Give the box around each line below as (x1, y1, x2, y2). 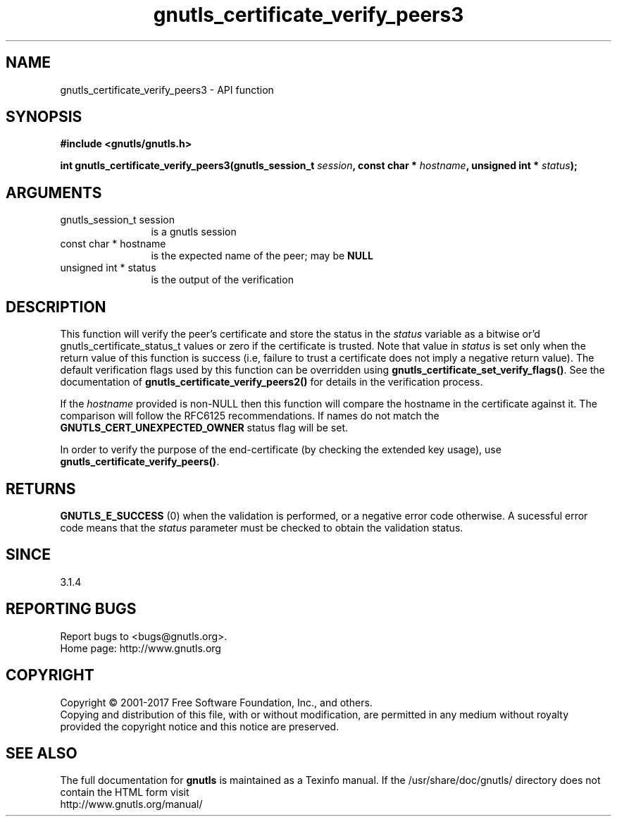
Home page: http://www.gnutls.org (60, 642, 221, 654)
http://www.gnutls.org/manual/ (60, 798, 203, 811)
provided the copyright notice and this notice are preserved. (60, 720, 339, 732)
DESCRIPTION (6, 297, 106, 316)
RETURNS (6, 479, 76, 498)
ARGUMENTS (6, 183, 102, 202)
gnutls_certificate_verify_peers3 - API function (60, 83, 274, 96)
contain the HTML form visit (60, 786, 189, 799)
